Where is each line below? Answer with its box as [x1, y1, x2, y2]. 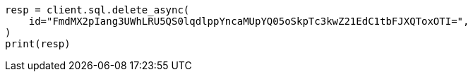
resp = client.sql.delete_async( [5, 4, 190, 16]
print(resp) [5, 38, 71, 49]
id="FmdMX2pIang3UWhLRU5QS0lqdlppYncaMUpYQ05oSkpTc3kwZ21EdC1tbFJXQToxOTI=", [28, 16, 469, 27]
